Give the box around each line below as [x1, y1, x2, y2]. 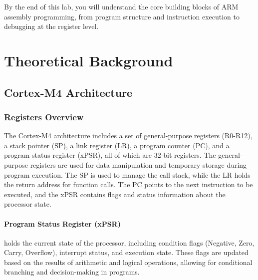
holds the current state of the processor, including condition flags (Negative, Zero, [4, 237, 255, 248]
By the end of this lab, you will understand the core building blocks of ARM [4, 1, 239, 11]
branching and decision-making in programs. [4, 267, 140, 277]
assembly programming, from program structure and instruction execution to [4, 11, 240, 21]
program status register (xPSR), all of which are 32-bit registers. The [4, 150, 216, 160]
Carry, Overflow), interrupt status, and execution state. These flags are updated [4, 247, 249, 258]
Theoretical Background [4, 50, 173, 70]
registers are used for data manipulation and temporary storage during [30, 159, 247, 170]
